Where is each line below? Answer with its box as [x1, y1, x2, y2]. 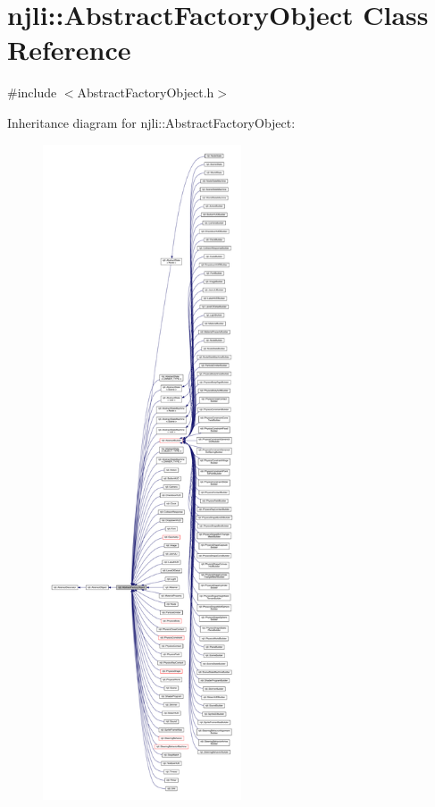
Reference [7, 31, 131, 68]
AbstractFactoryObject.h [77, 83, 214, 102]
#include [7, 83, 57, 102]
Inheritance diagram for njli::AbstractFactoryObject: [7, 113, 296, 131]
